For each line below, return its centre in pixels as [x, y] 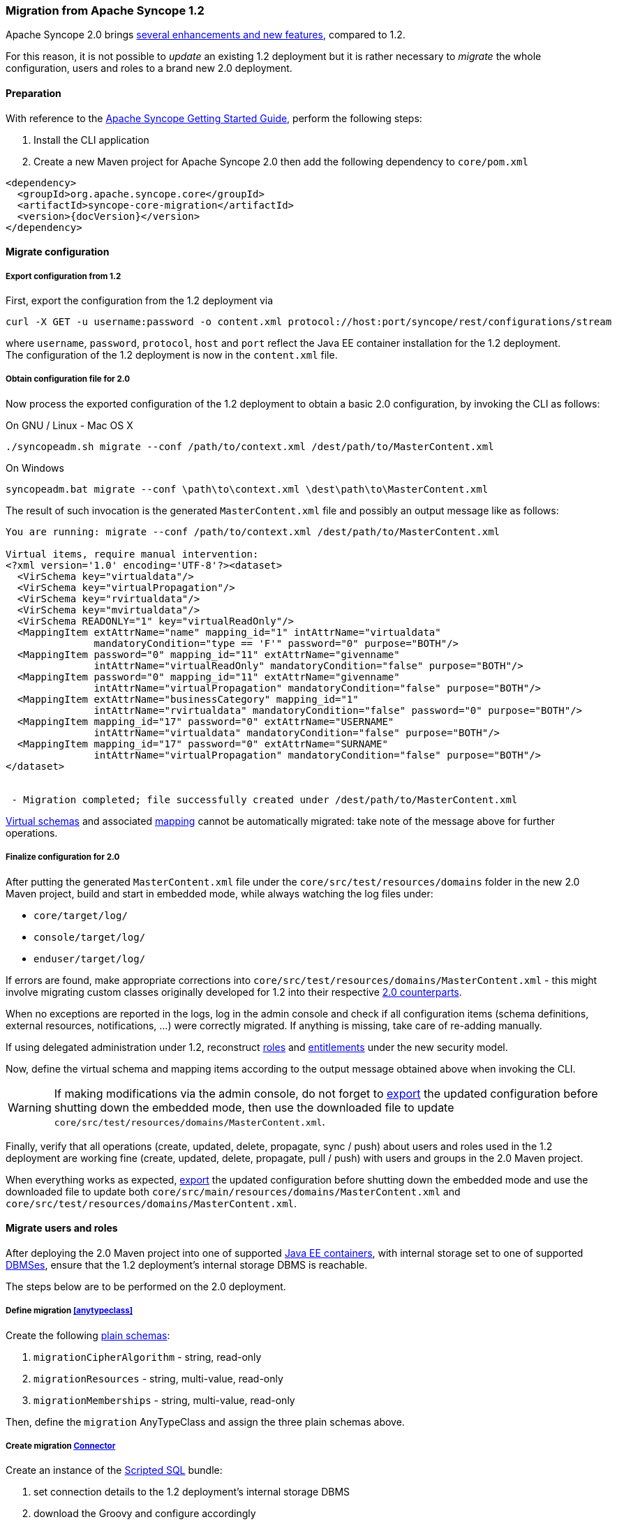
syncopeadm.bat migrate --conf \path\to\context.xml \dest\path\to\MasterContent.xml [247, 489]
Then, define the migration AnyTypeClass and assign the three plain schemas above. [205, 1422]
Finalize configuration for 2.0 [63, 857]
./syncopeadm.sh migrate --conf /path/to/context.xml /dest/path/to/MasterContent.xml [250, 446]
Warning [30, 1107]
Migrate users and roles [62, 1228]
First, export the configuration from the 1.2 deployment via [140, 300]
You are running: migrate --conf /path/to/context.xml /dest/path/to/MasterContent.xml [253, 531]
